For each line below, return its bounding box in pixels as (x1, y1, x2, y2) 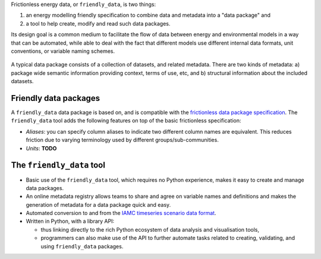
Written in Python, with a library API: (26, 217, 115, 225)
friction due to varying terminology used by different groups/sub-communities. (26, 137, 219, 144)
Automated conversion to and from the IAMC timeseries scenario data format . (26, 210, 216, 217)
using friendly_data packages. (40, 242, 124, 249)
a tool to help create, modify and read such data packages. (26, 20, 171, 27)
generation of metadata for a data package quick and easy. (26, 201, 171, 208)
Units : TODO (26, 144, 57, 151)
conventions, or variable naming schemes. (11, 48, 115, 55)
